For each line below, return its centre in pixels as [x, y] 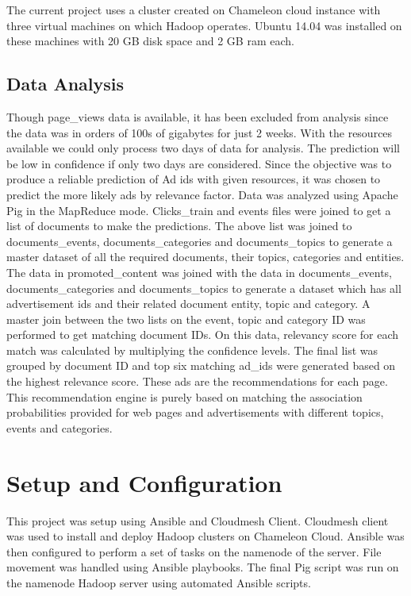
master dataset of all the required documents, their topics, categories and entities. [205, 257]
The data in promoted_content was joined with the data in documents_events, [199, 272]
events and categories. [60, 427]
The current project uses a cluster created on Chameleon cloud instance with [194, 10]
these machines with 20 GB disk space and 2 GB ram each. [150, 41]
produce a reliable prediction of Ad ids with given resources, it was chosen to [194, 179]
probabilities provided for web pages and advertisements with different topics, [195, 412]
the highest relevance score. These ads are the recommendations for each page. [197, 381]
